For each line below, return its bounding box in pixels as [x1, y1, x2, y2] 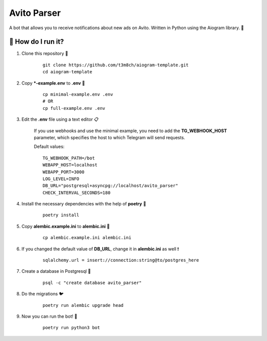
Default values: [34, 144, 65, 149]
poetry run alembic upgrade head [43, 302, 124, 308]
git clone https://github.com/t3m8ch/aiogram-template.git [43, 62, 189, 68]
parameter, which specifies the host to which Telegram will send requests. [34, 134, 185, 141]
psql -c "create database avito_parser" [43, 280, 142, 286]
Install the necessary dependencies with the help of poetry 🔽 [21, 201, 146, 207]
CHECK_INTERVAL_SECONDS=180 [43, 190, 111, 195]
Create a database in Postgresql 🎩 [21, 268, 91, 274]
